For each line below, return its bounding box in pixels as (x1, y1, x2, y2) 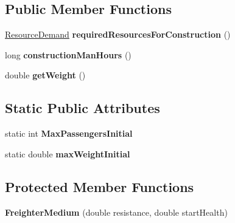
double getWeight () (5, 69, 86, 81)
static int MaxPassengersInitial (5, 127, 133, 140)
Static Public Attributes (5, 98, 160, 117)
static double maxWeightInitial (5, 147, 130, 160)
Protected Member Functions (5, 177, 194, 196)
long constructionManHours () (5, 48, 132, 61)
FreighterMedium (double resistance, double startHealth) (5, 205, 228, 218)
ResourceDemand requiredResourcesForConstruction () (5, 28, 231, 41)
